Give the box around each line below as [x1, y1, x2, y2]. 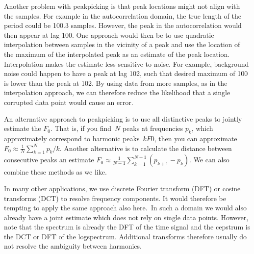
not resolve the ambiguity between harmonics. [4, 241, 142, 251]
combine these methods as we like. [4, 167, 107, 177]
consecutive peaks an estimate [4, 154, 94, 165]
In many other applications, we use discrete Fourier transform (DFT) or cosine [4, 183, 241, 193]
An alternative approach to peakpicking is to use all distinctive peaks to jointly [4, 113, 242, 124]
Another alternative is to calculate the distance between [64, 143, 232, 153]
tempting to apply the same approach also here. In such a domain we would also [4, 203, 247, 213]
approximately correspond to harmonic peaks [4, 133, 140, 143]
